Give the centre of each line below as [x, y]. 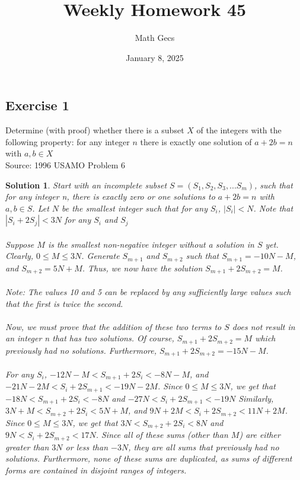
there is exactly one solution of [196, 141]
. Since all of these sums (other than [162, 435]
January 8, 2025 [155, 57]
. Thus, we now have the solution [142, 268]
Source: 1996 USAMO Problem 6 [66, 164]
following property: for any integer [68, 141]
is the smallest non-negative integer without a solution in [151, 244]
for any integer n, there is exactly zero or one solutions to [110, 196]
